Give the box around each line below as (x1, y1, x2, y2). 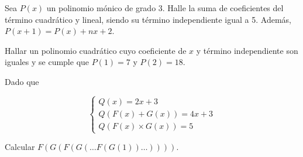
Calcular (5, 141, 35, 153)
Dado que (5, 75, 39, 87)
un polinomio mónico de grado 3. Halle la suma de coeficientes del (46, 2, 284, 13)
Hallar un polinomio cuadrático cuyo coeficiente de (5, 44, 187, 56)
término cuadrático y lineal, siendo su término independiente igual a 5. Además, (5, 13, 291, 25)
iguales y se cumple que (5, 56, 89, 68)
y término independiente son (196, 44, 298, 56)
